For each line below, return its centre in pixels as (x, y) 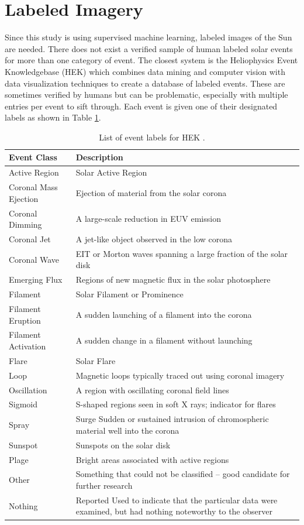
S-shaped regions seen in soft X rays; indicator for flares (176, 404)
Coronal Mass (33, 187)
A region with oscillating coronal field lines (152, 390)
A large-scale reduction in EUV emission (148, 219)
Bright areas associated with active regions (152, 459)
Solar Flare (96, 360)
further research (104, 485)
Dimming (25, 224)
